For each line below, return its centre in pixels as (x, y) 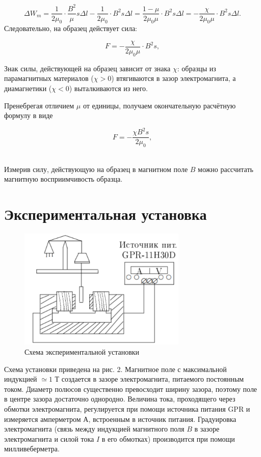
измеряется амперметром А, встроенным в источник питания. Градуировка (120, 419)
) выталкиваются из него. (108, 88)
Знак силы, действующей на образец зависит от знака (87, 68)
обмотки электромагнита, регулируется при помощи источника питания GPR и (127, 409)
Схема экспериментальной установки (82, 352)
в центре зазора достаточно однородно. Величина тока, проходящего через (120, 399)
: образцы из (197, 68)
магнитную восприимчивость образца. (63, 179)
